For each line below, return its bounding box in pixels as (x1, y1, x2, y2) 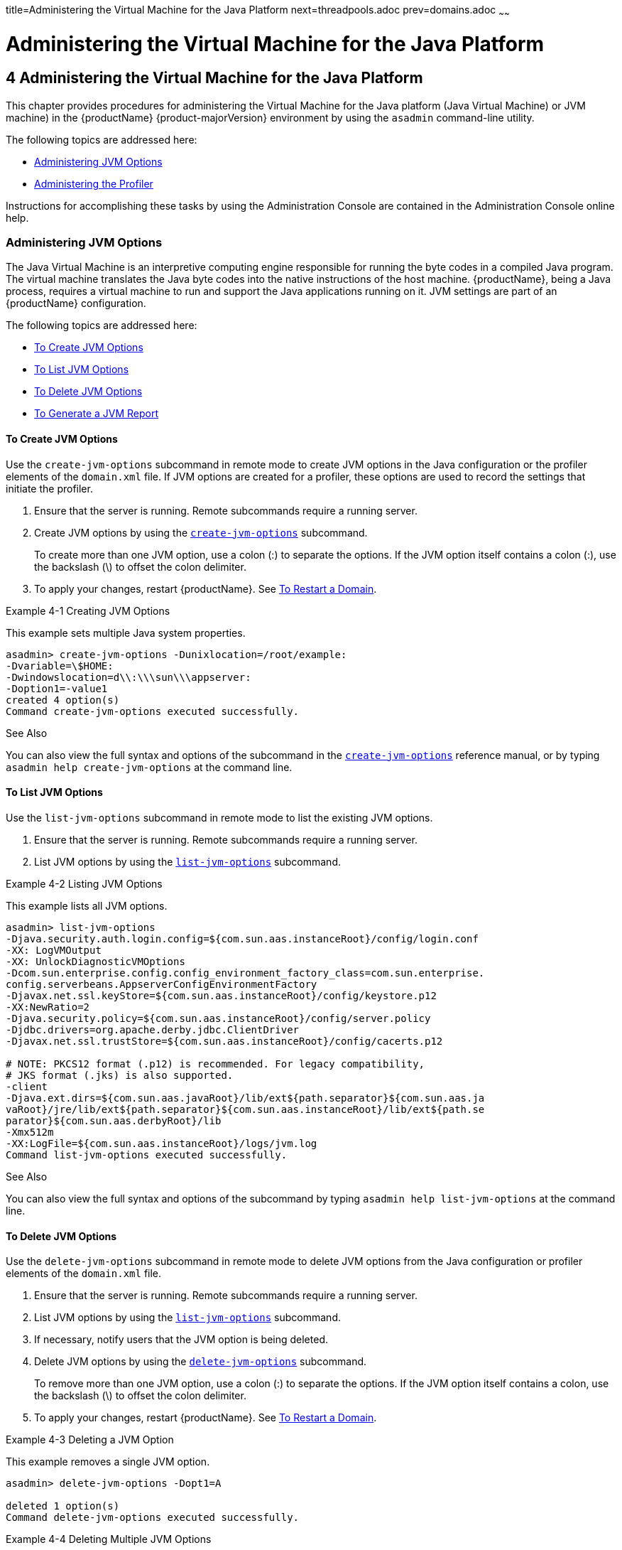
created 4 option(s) (6, 694, 120, 706)
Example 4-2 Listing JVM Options (6, 877, 163, 890)
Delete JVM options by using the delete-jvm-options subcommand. (34, 1355, 367, 1368)
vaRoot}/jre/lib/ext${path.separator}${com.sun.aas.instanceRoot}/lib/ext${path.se (6, 1103, 485, 1115)
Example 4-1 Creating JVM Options (6, 604, 170, 617)
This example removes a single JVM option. (6, 1455, 210, 1468)
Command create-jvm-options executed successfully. (6, 705, 300, 717)
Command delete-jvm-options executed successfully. (6, 1512, 300, 1524)
